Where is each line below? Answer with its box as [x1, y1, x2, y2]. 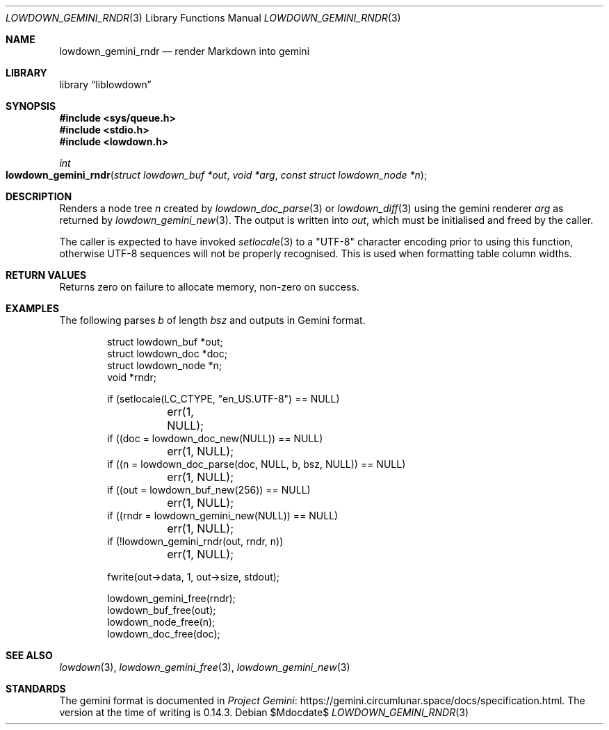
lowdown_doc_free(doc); [107, 628, 220, 640]
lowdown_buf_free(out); [107, 604, 216, 616]
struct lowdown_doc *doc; [107, 348, 227, 359]
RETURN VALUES [6, 269, 87, 281]
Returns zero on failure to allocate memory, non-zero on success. [59, 281, 359, 293]
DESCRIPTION [6, 190, 72, 202]
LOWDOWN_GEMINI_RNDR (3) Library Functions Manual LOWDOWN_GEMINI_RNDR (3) [6, 12, 401, 24]
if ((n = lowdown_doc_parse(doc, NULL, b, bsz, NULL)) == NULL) [107, 458, 406, 470]
